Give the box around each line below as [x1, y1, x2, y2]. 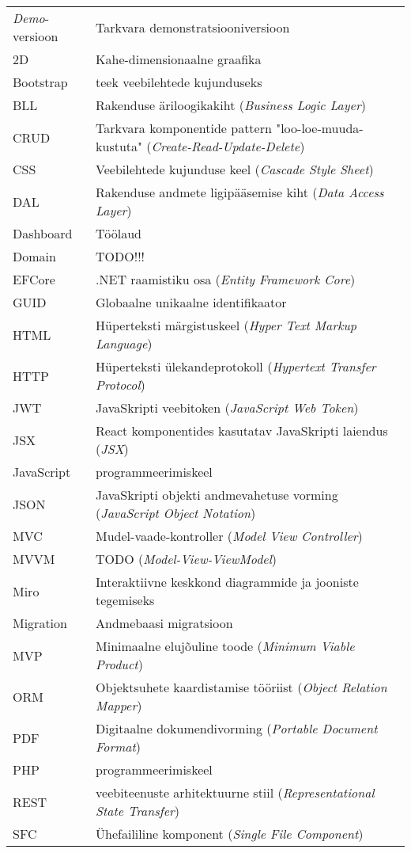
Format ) [96, 737, 141, 756]
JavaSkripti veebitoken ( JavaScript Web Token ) [96, 398, 359, 417]
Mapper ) [96, 696, 142, 714]
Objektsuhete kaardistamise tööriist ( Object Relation [96, 678, 387, 696]
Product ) [96, 655, 143, 673]
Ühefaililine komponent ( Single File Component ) [96, 824, 364, 843]
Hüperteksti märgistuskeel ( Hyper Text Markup [96, 316, 357, 334]
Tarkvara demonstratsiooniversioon [96, 17, 290, 36]
